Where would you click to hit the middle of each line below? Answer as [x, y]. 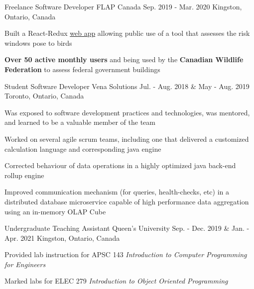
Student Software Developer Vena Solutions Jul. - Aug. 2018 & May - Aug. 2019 [127, 86]
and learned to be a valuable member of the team [80, 122]
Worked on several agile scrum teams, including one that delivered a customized [127, 139]
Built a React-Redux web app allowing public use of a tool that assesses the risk [127, 33]
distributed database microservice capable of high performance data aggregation [127, 201]
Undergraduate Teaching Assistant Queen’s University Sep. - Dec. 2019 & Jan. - [127, 228]
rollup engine [24, 175]
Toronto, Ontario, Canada [44, 96]
